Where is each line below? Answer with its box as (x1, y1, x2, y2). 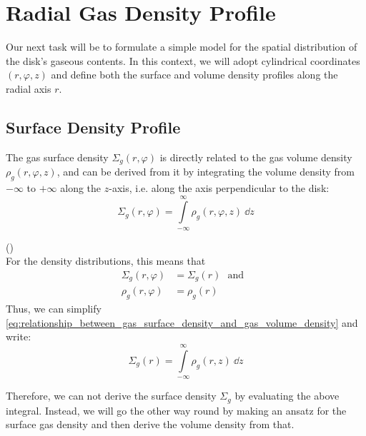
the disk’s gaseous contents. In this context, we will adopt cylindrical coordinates (6, 53, 360, 68)
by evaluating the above (234, 388, 340, 403)
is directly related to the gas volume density (159, 149, 352, 164)
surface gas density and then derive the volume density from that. (6, 417, 295, 432)
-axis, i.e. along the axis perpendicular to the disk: (109, 180, 330, 195)
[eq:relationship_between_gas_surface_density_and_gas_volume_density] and (6, 315, 358, 330)
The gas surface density (6, 149, 109, 164)
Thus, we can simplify (6, 301, 102, 316)
